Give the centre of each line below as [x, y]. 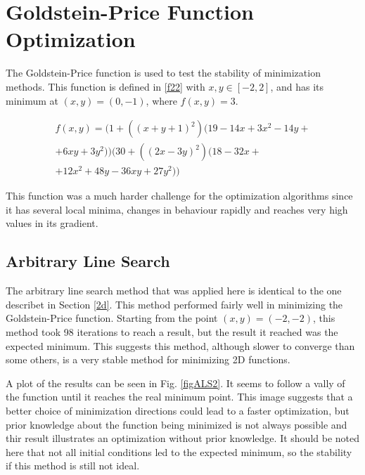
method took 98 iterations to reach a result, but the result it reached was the [172, 332]
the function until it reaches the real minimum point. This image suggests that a [179, 397]
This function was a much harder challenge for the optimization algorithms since [179, 196]
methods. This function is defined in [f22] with [105, 86]
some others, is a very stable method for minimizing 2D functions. [148, 359]
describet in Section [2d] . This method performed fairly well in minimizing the [174, 304]
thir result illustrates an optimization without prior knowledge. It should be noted [183, 438]
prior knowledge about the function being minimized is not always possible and [177, 424]
